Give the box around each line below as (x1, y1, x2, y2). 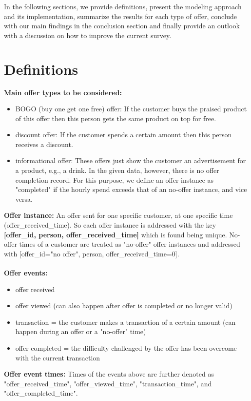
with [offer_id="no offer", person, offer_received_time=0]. (4, 248, 179, 258)
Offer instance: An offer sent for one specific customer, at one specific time (4, 210, 233, 220)
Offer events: (4, 268, 48, 277)
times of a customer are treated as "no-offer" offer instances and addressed (19, 239, 240, 249)
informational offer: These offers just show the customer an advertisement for (15, 155, 246, 166)
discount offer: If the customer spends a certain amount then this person (15, 129, 232, 140)
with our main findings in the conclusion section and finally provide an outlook (4, 21, 240, 31)
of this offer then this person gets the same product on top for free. (15, 113, 216, 123)
